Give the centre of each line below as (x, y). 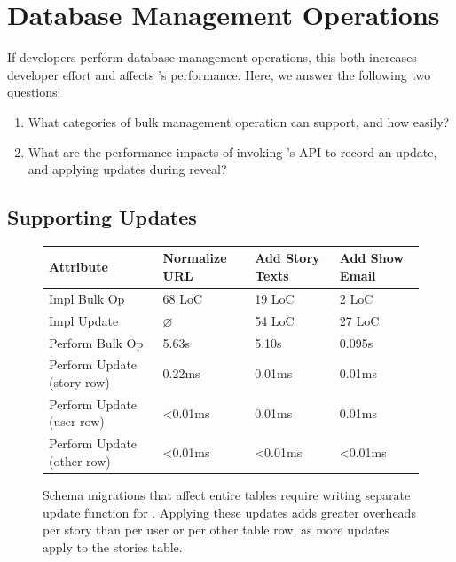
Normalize (195, 258)
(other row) (80, 460)
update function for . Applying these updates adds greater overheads (229, 512)
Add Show (371, 258)
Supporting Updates (102, 217)
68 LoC (183, 298)
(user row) (77, 421)
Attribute (79, 267)
